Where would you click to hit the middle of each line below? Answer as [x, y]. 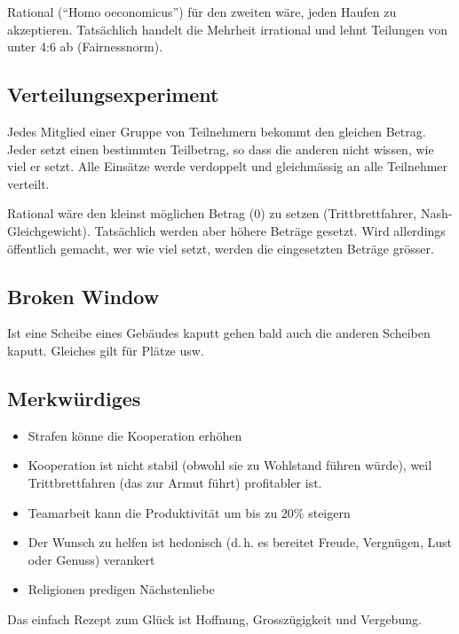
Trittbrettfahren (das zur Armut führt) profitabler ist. [175, 482]
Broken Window [83, 296]
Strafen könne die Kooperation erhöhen [135, 435]
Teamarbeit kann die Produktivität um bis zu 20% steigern [189, 512]
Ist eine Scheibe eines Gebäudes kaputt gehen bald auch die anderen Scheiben [219, 333]
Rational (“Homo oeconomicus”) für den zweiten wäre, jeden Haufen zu [202, 12]
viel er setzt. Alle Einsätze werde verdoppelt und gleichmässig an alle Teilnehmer [228, 166]
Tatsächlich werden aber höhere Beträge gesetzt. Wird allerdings [270, 230]
